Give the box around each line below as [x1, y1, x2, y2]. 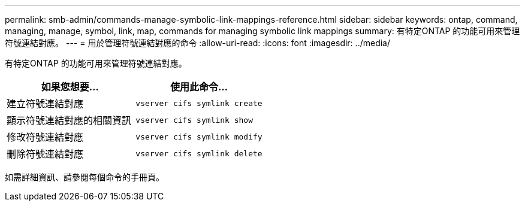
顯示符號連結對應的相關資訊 [7, 114, 132, 126]
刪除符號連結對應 [7, 148, 84, 160]
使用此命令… [170, 81, 228, 93]
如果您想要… [41, 81, 99, 93]
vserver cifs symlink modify [135, 132, 262, 141]
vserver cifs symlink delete [135, 149, 262, 158]
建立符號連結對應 [7, 98, 84, 110]
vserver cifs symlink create [135, 98, 262, 108]
